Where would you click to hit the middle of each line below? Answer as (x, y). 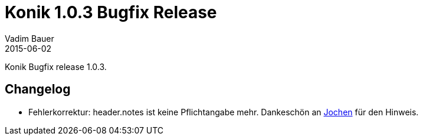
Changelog (38, 89)
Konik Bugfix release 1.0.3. (56, 66)
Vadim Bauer (29, 38)
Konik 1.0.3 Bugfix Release (111, 12)
